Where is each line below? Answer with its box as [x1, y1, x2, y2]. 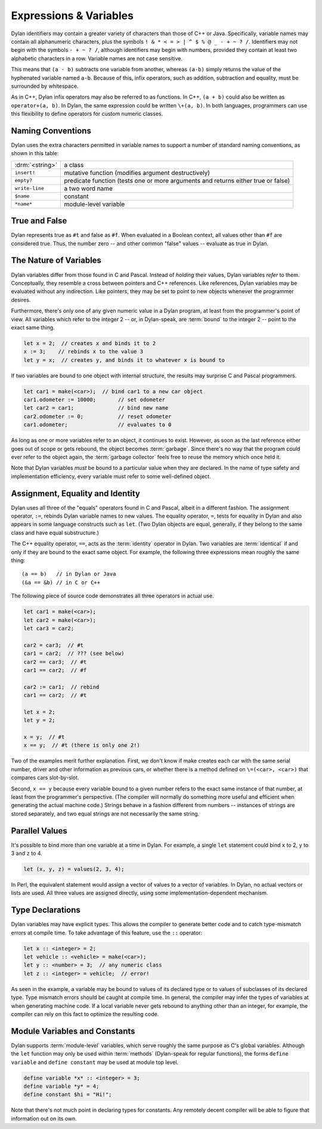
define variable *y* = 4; [23, 1083, 100, 1090]
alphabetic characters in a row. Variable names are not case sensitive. [11, 54, 183, 62]
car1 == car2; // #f [23, 666, 87, 673]
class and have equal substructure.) [11, 529, 100, 536]
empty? [14, 177, 33, 184]
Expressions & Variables [11, 9, 134, 22]
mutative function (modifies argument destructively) [64, 168, 210, 177]
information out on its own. [11, 1115, 77, 1122]
